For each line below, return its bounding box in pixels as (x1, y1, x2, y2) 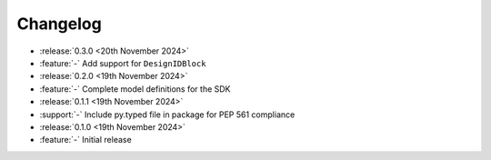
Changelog (16, 14, 102, 34)
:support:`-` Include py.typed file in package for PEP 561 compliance (39, 109, 296, 120)
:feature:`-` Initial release (39, 135, 132, 145)
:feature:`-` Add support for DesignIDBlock (39, 57, 206, 68)
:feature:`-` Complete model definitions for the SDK (39, 83, 231, 95)
